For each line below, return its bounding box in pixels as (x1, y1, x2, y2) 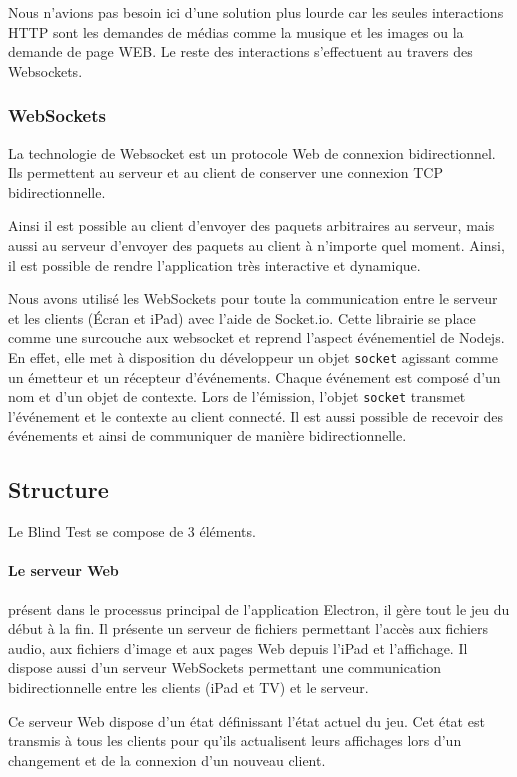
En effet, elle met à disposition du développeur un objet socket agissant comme (8, 346, 498, 367)
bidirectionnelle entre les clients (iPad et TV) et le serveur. (8, 677, 369, 697)
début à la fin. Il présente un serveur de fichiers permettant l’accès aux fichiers (8, 618, 489, 639)
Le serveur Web (8, 560, 119, 581)
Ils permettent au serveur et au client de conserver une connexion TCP (8, 162, 443, 183)
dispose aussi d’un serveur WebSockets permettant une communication (8, 657, 442, 678)
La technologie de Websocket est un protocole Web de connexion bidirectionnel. (8, 142, 496, 163)
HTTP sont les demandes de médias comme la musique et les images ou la (8, 21, 464, 42)
